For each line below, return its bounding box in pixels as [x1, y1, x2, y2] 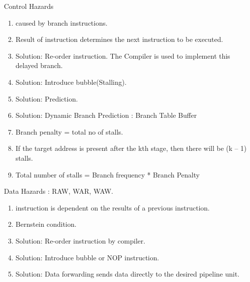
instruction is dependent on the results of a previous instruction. [15, 202, 210, 212]
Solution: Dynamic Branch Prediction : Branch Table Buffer [15, 110, 197, 120]
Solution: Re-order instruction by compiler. [15, 235, 146, 246]
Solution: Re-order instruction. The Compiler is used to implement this [15, 50, 230, 61]
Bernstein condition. [15, 219, 77, 229]
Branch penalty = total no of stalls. [15, 126, 123, 137]
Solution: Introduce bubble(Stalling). [15, 76, 127, 87]
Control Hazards [4, 1, 54, 11]
